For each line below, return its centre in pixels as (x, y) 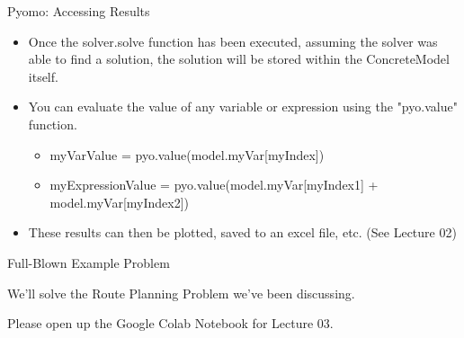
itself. (43, 76)
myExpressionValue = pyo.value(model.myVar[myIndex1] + (214, 185)
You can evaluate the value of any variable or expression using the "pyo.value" (243, 107)
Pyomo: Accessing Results (79, 11)
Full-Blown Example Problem (89, 262)
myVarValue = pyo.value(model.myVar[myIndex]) (187, 154)
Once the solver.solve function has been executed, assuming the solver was (233, 41)
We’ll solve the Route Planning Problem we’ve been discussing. (181, 293)
